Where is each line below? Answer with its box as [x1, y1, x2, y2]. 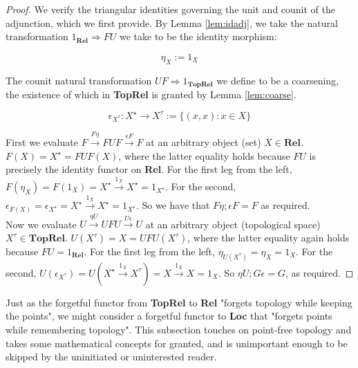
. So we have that [135, 198, 210, 212]
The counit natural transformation [6, 73, 152, 87]
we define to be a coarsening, [216, 73, 339, 87]
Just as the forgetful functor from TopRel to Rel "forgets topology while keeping [6, 295, 352, 309]
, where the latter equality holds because [118, 148, 290, 163]
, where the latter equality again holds [187, 230, 350, 245]
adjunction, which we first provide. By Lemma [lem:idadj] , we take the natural [6, 15, 338, 30]
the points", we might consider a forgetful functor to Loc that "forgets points [6, 309, 332, 323]
